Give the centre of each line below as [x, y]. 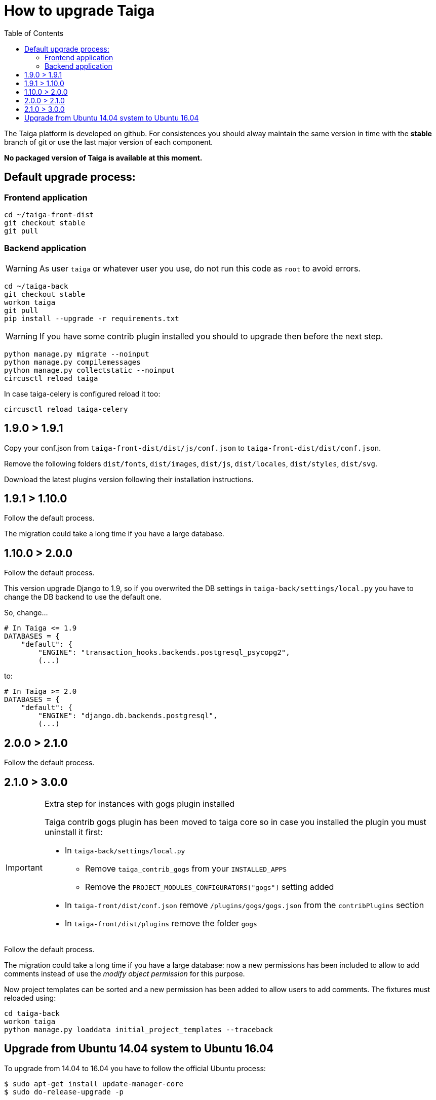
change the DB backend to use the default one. [83, 597]
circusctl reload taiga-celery [66, 409]
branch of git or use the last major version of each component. [109, 142]
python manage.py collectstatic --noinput [90, 370]
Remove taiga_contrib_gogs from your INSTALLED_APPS [186, 868]
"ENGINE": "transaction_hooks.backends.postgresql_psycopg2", [164, 653]
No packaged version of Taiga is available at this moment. [103, 158]
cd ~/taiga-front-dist [49, 214]
